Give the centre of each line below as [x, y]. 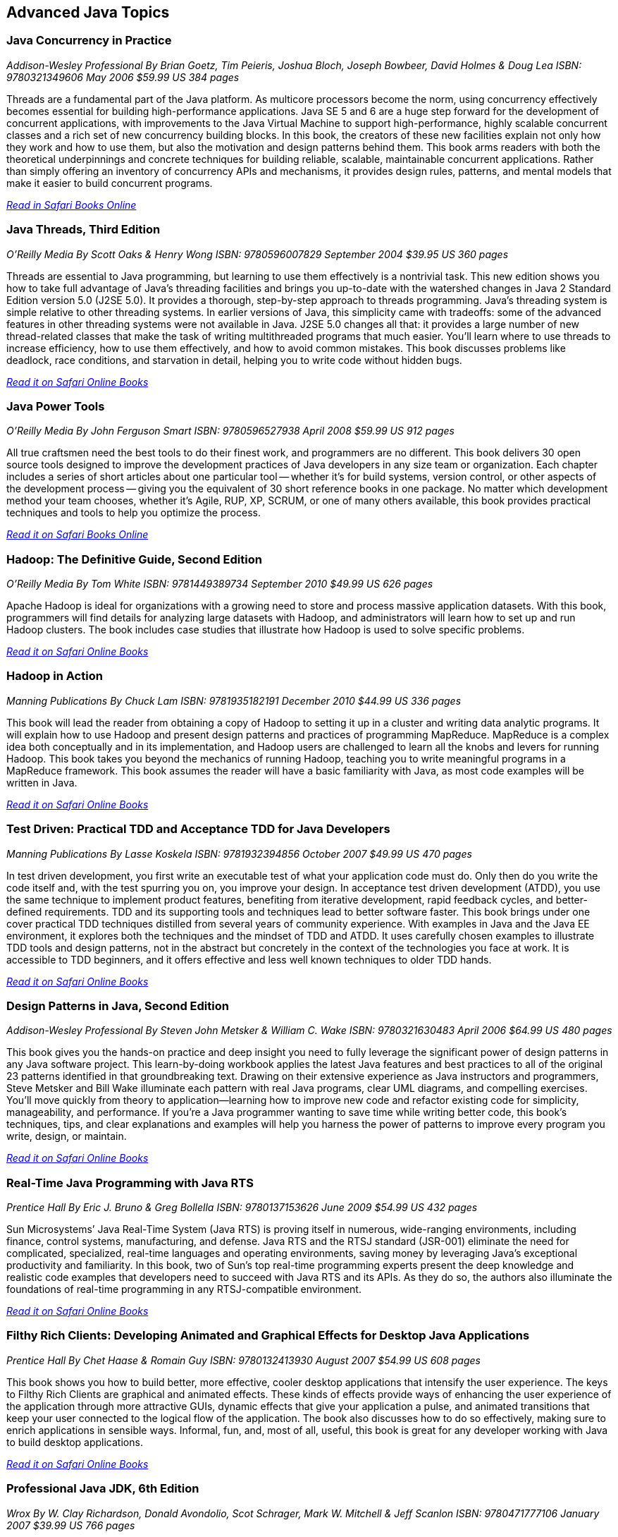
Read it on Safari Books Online [78, 535]
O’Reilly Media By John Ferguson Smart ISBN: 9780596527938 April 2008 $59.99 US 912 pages [230, 431]
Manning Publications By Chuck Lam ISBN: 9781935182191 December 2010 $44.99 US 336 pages [234, 700]
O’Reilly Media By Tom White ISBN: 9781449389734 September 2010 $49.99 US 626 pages [220, 584]
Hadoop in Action [55, 676]
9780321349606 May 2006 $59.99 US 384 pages [123, 77]
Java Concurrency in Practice [89, 41]
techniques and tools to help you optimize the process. [134, 513]
